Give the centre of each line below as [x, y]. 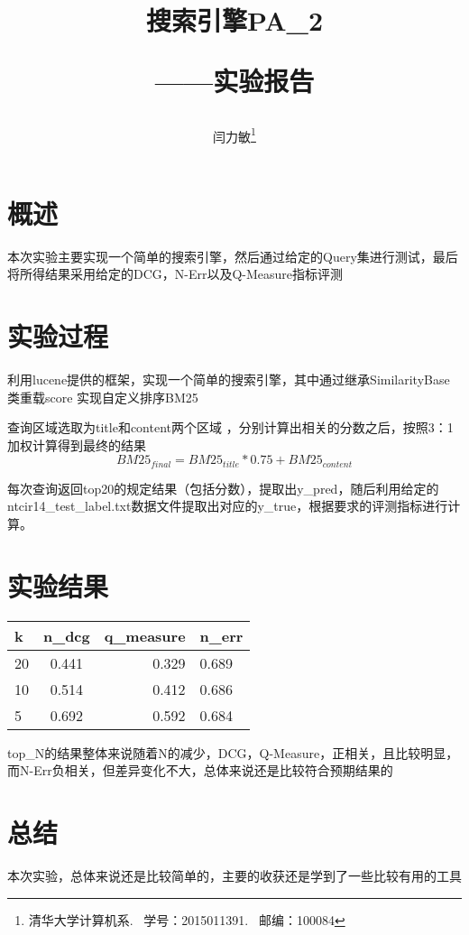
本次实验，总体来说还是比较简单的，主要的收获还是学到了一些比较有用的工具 [234, 876]
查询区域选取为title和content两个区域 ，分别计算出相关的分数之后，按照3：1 [230, 427]
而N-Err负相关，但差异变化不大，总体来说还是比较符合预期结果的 [200, 770]
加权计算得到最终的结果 [77, 444]
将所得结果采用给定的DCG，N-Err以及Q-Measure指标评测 [175, 274]
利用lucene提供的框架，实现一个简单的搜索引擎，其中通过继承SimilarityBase [229, 380]
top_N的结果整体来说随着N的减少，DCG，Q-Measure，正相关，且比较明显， [233, 752]
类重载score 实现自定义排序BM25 [103, 397]
